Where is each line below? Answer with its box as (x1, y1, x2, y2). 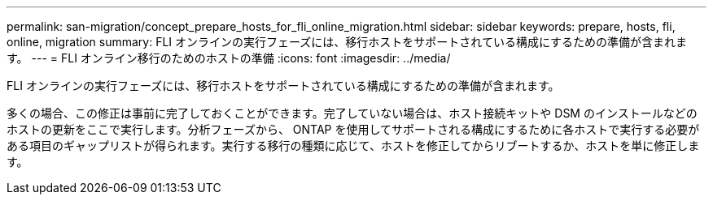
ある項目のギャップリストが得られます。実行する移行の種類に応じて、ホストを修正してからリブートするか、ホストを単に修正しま (7, 139, 700, 152)
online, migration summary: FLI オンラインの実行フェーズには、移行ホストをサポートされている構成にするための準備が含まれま (7, 35, 688, 49)
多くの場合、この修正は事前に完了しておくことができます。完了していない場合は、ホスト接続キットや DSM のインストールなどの (7, 106, 698, 120)
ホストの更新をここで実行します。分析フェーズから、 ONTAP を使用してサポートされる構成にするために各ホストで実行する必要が (7, 122, 700, 136)
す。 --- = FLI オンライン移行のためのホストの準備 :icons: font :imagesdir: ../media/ (7, 51, 451, 65)
